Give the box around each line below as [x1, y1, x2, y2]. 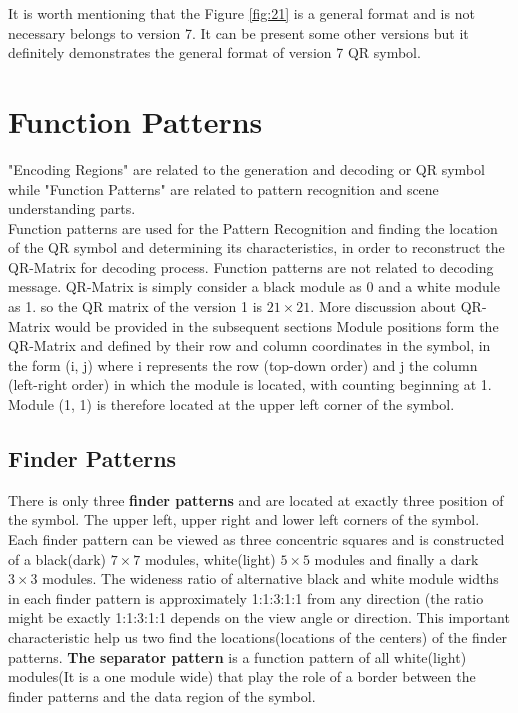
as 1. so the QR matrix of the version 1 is [8, 296, 263, 317]
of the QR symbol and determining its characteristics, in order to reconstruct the [8, 237, 505, 258]
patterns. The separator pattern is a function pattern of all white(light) [8, 646, 467, 667]
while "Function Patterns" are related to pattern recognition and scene [8, 178, 439, 199]
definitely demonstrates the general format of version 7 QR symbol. [8, 42, 421, 63]
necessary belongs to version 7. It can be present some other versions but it [8, 22, 469, 43]
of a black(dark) [8, 548, 107, 569]
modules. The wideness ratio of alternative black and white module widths [42, 568, 499, 589]
